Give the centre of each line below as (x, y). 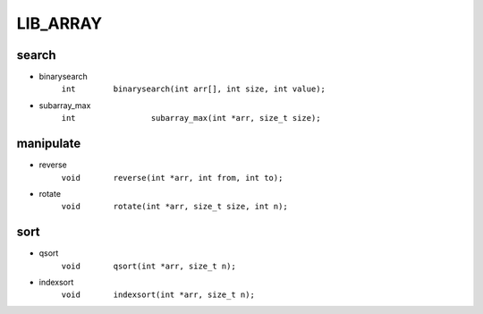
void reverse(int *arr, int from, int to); (172, 178)
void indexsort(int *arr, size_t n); (158, 295)
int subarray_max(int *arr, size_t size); (191, 118)
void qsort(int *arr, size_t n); (148, 266)
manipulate (49, 144)
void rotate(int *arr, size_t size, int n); (174, 207)
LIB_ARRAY (59, 23)
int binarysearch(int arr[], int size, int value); (194, 89)
